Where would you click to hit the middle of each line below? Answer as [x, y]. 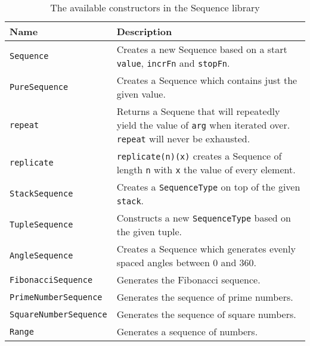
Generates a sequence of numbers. [187, 331]
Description [144, 31]
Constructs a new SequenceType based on [204, 218]
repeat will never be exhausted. [183, 138]
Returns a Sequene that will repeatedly [198, 111]
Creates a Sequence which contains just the [207, 80]
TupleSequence [41, 225]
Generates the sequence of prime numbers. [205, 297]
